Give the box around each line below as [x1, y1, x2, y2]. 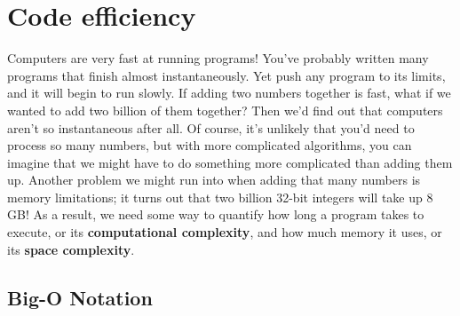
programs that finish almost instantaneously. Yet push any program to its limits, [7, 66, 446, 84]
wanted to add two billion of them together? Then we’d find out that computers [7, 100, 443, 119]
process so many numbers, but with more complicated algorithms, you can [7, 136, 412, 154]
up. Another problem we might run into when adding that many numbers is [7, 170, 421, 189]
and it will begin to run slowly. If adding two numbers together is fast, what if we [7, 83, 451, 102]
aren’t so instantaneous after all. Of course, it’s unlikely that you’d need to [7, 118, 415, 137]
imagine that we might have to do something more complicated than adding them [7, 153, 453, 171]
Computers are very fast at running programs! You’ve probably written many [7, 49, 429, 67]
